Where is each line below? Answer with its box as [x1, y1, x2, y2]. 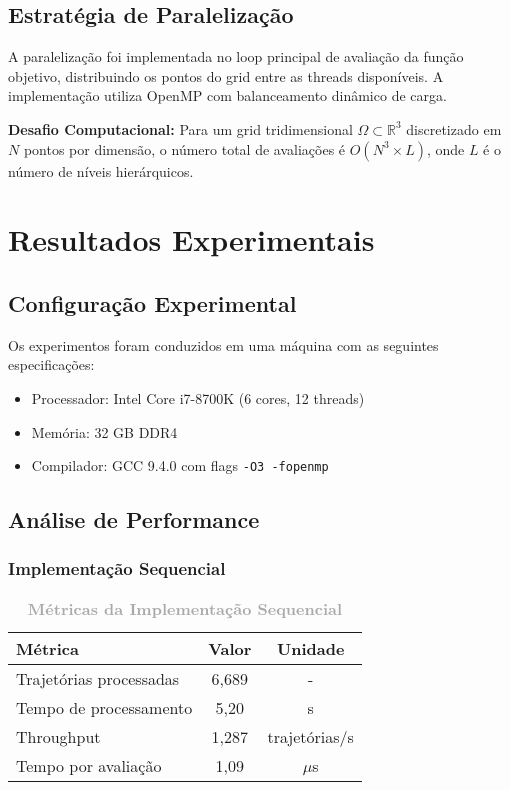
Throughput [16, 724, 101, 748]
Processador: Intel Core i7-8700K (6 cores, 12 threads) [31, 387, 365, 408]
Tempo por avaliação [16, 753, 162, 777]
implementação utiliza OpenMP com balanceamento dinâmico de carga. [8, 85, 447, 106]
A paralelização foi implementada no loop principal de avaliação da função [8, 46, 464, 67]
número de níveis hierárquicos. [8, 160, 194, 181]
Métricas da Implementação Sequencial [27, 596, 343, 620]
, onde [426, 138, 465, 159]
